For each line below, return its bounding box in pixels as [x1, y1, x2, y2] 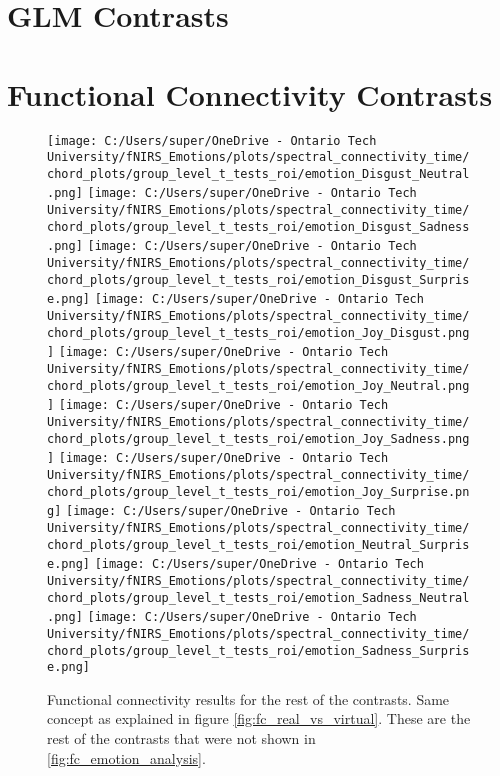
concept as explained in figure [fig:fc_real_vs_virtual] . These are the [47, 708, 471, 729]
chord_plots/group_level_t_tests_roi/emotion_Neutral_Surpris [47, 537, 470, 552]
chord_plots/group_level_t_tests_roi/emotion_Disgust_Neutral [47, 166, 470, 181]
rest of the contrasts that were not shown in [47, 728, 316, 749]
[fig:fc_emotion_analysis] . [47, 747, 206, 768]
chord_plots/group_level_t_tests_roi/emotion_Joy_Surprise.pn [47, 484, 470, 499]
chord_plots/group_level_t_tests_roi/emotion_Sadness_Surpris [47, 643, 470, 658]
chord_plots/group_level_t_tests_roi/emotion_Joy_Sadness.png [47, 431, 470, 446]
